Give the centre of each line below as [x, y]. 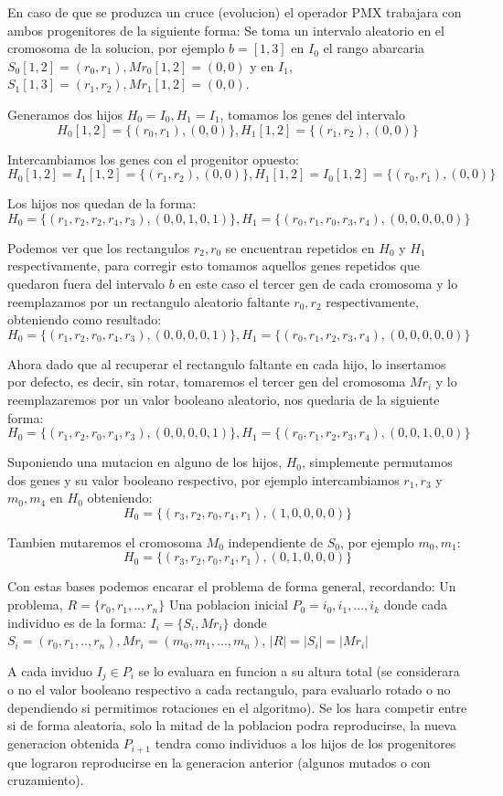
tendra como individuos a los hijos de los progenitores [305, 743]
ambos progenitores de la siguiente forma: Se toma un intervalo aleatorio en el [226, 30]
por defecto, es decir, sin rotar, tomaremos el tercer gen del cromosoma [207, 382]
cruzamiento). [46, 780]
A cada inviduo [50, 670]
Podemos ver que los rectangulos [99, 247]
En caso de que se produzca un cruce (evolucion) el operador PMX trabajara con [235, 12]
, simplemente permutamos [377, 462]
